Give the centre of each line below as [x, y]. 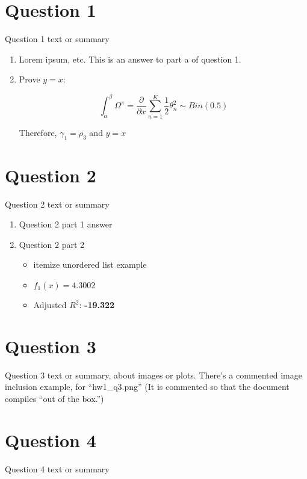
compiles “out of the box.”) [54, 398]
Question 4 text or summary [57, 468]
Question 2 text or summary [57, 204]
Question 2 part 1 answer [66, 224]
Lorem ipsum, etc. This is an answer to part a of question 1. [130, 59]
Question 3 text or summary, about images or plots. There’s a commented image [153, 375]
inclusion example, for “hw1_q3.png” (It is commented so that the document [147, 387]
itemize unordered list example [90, 264]
